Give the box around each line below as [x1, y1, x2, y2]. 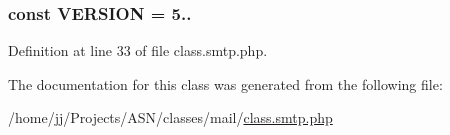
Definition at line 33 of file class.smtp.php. [8, 40, 268, 61]
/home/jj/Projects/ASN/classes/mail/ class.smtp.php [8, 107, 333, 128]
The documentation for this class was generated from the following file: [8, 73, 443, 94]
